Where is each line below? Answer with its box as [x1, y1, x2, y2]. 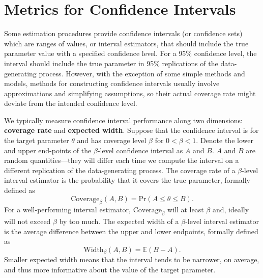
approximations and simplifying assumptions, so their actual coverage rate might [4, 88, 256, 98]
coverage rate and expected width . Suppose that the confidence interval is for [4, 125, 259, 135]
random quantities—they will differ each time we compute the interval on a [4, 155, 239, 165]
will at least [167, 204, 204, 215]
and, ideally [212, 204, 249, 215]
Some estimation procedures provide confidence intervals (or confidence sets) [4, 28, 243, 39]
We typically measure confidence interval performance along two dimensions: [4, 115, 243, 125]
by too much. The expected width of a [59, 216, 179, 227]
